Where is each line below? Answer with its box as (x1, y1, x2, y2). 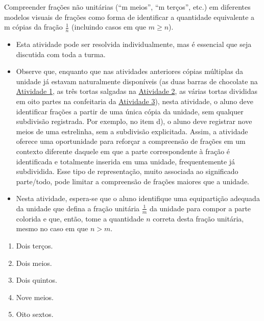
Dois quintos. (16, 275, 57, 285)
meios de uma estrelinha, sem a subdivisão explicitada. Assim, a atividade (16, 126, 248, 136)
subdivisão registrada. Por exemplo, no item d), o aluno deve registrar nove (16, 116, 252, 127)
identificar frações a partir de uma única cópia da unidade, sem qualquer (16, 106, 244, 116)
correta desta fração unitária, (153, 213, 244, 224)
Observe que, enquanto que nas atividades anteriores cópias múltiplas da (16, 66, 244, 77)
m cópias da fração (4, 21, 63, 32)
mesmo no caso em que (16, 223, 88, 234)
